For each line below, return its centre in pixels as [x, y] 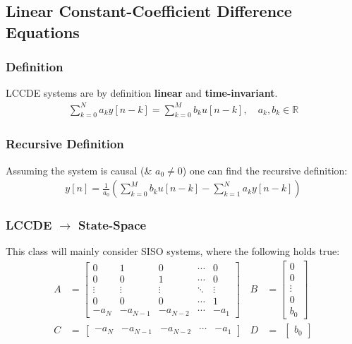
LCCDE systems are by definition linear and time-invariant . [142, 93]
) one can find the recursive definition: [265, 170]
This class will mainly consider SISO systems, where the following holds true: [173, 251]
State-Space [113, 225]
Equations [43, 31]
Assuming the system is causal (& [79, 170]
